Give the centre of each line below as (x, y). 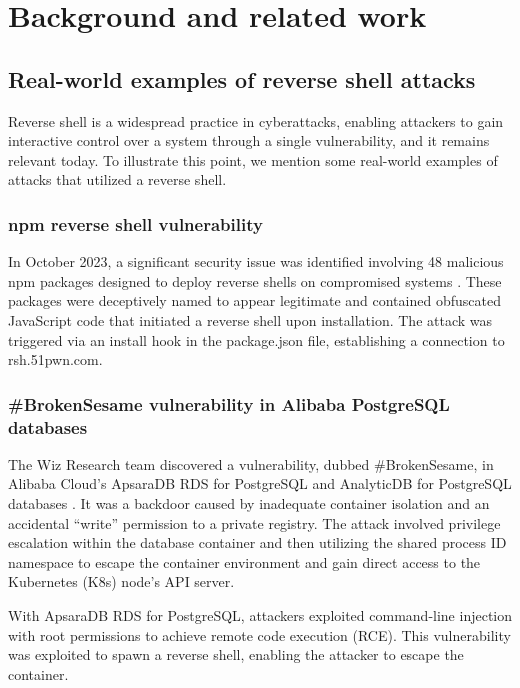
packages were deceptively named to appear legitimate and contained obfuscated (254, 300)
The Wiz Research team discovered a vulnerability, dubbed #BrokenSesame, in (251, 463)
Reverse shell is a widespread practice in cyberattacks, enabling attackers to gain (256, 120)
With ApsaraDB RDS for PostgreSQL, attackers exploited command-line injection (260, 615)
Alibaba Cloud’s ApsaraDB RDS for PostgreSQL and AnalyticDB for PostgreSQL (260, 483)
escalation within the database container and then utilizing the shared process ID (257, 542)
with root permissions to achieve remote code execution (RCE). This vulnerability (259, 634)
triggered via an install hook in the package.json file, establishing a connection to (256, 339)
